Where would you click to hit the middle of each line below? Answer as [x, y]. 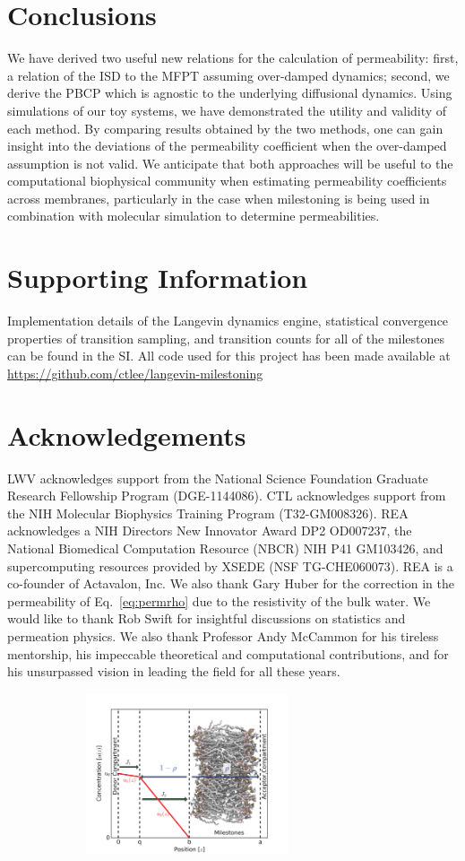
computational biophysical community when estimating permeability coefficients [227, 181]
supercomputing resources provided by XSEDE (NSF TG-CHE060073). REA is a [230, 565]
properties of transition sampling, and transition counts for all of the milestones [226, 338]
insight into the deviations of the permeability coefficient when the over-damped [227, 146]
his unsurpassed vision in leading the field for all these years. [174, 671]
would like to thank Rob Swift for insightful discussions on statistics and [207, 618]
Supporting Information [158, 278]
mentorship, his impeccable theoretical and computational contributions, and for [228, 653]
